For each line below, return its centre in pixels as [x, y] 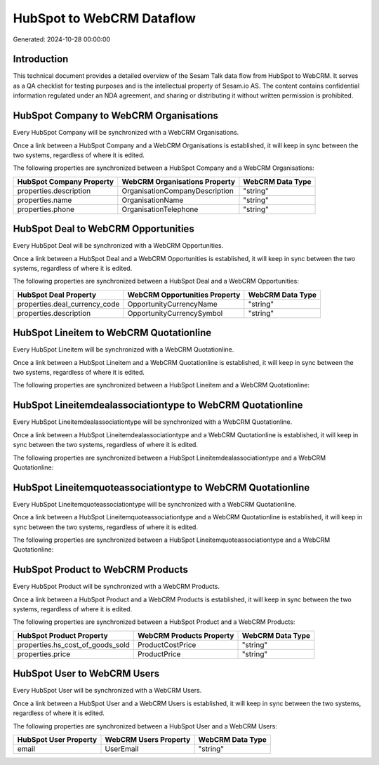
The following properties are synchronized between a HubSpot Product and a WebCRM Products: [154, 622]
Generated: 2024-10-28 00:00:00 [62, 39]
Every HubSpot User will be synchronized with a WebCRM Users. [107, 691]
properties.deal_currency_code [68, 304]
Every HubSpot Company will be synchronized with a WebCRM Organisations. [126, 133]
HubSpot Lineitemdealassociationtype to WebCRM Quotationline [158, 405]
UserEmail [122, 749]
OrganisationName [153, 200]
